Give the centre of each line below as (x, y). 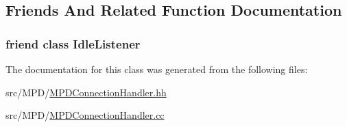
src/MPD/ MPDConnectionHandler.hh (86, 92)
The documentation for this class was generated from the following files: (157, 69)
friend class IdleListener (73, 43)
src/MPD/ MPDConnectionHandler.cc (85, 115)
